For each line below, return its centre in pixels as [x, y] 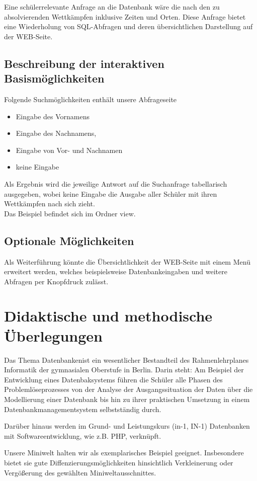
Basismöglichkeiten [54, 78]
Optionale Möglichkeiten [69, 240]
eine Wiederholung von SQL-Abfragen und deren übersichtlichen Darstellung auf [128, 26]
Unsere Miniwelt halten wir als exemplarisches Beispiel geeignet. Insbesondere [124, 453]
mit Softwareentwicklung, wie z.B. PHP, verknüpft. [83, 435]
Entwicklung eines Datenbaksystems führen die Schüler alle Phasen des [113, 379]
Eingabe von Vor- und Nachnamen [69, 150]
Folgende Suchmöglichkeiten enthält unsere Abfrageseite [91, 99]
